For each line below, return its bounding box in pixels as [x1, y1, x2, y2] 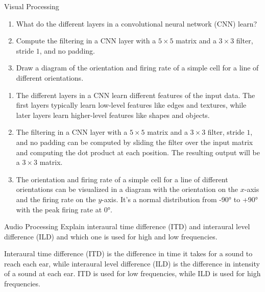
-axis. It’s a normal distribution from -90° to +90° [102, 193, 258, 204]
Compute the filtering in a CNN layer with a [16, 35, 156, 46]
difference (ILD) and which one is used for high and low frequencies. [4, 231, 218, 241]
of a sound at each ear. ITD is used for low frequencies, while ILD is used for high [4, 268, 261, 279]
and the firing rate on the [16, 193, 96, 204]
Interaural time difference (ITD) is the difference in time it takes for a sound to [4, 248, 253, 259]
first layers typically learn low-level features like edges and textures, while [16, 100, 247, 110]
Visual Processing [4, 1, 59, 11]
